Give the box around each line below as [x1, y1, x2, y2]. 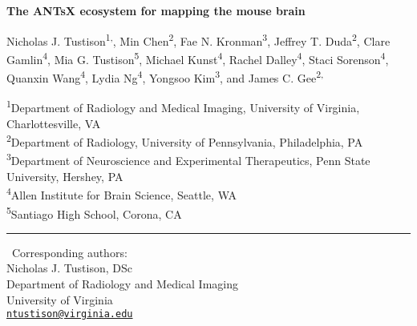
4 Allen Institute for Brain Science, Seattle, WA [6, 184, 237, 203]
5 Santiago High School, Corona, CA [6, 203, 182, 222]
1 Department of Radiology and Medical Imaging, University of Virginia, [6, 97, 360, 115]
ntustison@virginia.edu [6, 308, 133, 320]
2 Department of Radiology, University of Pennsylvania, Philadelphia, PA [6, 131, 363, 150]
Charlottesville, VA [6, 115, 101, 131]
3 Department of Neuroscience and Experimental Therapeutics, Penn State [6, 150, 370, 169]
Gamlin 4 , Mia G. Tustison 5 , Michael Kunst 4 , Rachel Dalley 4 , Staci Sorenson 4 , [6, 48, 389, 67]
